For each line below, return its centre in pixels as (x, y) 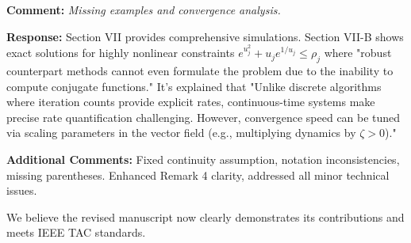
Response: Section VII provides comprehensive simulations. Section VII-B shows (205, 36)
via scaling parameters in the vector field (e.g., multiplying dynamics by (181, 133)
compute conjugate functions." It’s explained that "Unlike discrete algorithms (194, 86)
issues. (22, 190)
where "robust (358, 53)
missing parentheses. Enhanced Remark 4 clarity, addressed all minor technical (198, 175)
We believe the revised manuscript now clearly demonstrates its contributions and (205, 216)
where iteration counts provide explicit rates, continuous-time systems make (191, 102)
